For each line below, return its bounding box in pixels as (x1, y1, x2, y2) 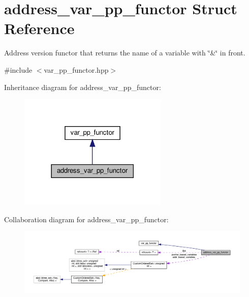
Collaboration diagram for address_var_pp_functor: (4, 214, 169, 224)
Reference (4, 18, 75, 39)
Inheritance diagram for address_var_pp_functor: (4, 81, 161, 92)
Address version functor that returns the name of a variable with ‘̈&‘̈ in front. (4, 47, 245, 58)
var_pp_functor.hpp (44, 64, 109, 75)
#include (4, 64, 33, 75)
